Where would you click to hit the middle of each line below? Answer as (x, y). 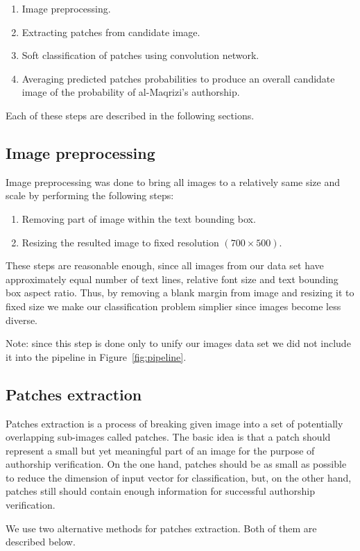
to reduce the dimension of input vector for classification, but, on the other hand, (179, 477)
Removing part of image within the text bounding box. (139, 218)
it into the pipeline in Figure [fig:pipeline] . (96, 356)
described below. (41, 542)
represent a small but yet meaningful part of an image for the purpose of (160, 450)
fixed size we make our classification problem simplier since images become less (173, 306)
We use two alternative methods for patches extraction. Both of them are (161, 528)
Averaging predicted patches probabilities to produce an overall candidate (178, 78)
